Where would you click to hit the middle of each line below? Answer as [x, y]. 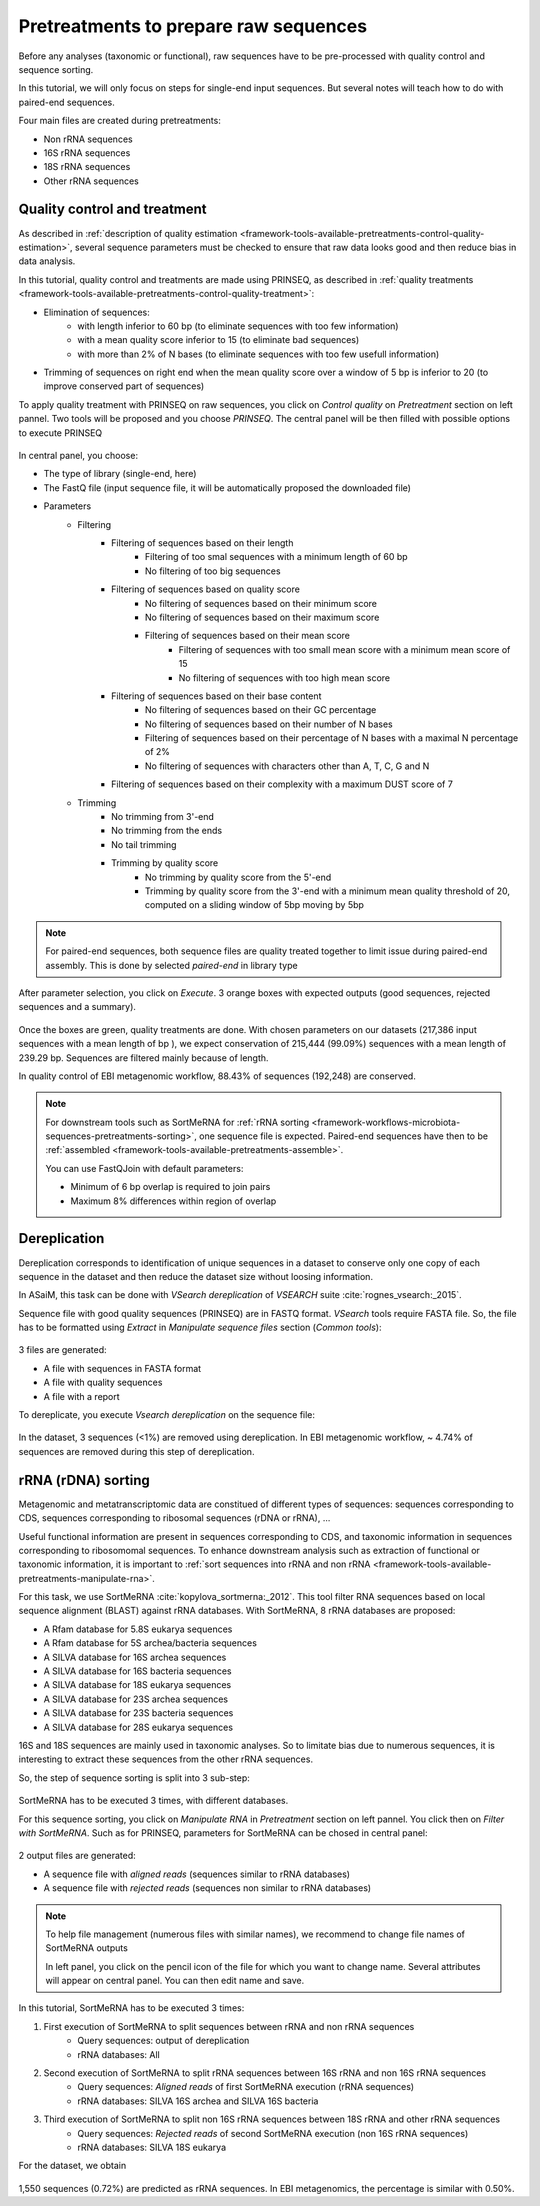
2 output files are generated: [77, 1856]
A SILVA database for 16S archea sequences [135, 1657]
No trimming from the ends [167, 831]
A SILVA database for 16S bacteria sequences [137, 1671]
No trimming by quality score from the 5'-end [238, 877]
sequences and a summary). [77, 1007]
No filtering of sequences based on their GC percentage [261, 710]
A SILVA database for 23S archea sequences [136, 1699]
